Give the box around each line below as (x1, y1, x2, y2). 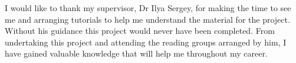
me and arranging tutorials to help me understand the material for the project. (5, 13, 290, 25)
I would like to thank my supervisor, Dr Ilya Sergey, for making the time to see (5, 2, 291, 13)
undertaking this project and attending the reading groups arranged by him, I (5, 36, 287, 48)
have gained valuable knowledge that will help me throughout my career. (5, 47, 268, 60)
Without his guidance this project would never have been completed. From (5, 24, 275, 37)
